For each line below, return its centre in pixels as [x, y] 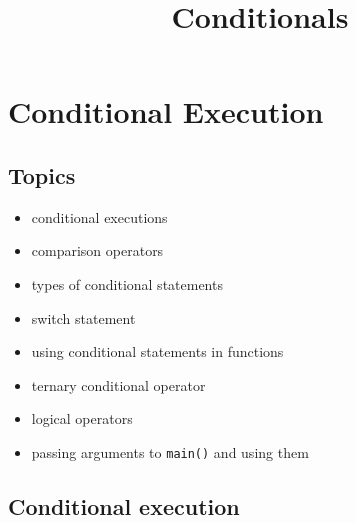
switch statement [83, 317]
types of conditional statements [127, 283]
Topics [42, 174]
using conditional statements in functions [157, 351]
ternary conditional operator [118, 384]
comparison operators [97, 250]
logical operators [82, 418]
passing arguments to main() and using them [170, 451]
